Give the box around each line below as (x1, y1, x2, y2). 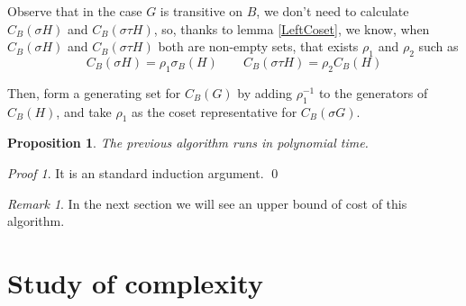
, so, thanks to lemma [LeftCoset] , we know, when (153, 19, 430, 38)
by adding (237, 83, 293, 102)
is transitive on (160, 2, 243, 20)
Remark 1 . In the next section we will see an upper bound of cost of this (7, 193, 407, 212)
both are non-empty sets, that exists (158, 37, 359, 56)
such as (418, 37, 459, 56)
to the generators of (318, 83, 428, 102)
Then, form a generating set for (7, 83, 181, 102)
